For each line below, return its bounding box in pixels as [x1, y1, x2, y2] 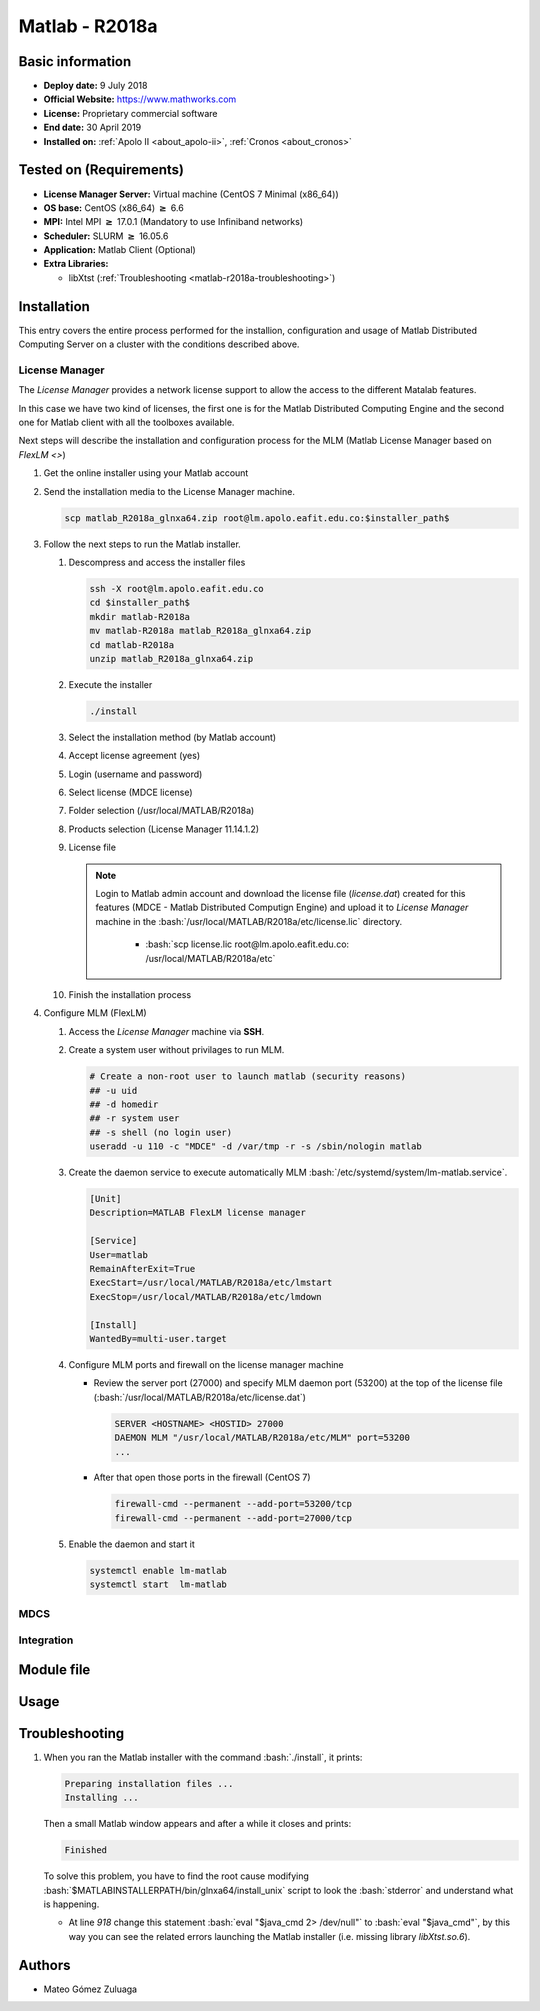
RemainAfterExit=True [89, 1263, 196, 1275]
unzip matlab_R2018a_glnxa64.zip [89, 653, 254, 664]
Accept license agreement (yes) [68, 750, 200, 762]
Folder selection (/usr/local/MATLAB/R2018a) [68, 805, 255, 817]
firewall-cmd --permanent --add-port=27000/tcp [114, 1512, 352, 1524]
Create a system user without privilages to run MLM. [68, 1044, 285, 1056]
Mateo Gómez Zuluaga [43, 1983, 138, 1995]
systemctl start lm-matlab [89, 1579, 227, 1590]
